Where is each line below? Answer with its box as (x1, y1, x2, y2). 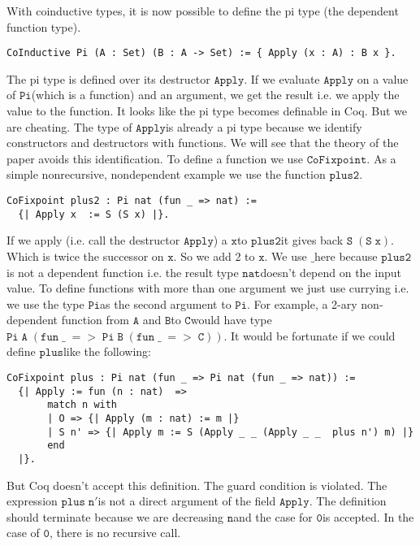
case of (6, 524, 40, 541)
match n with (47, 399, 118, 411)
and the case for (233, 508, 313, 525)
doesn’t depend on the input (260, 263, 401, 280)
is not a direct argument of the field (97, 492, 276, 509)
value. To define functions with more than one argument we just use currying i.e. (6, 279, 409, 297)
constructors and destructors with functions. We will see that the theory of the (6, 134, 399, 151)
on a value (357, 70, 409, 87)
